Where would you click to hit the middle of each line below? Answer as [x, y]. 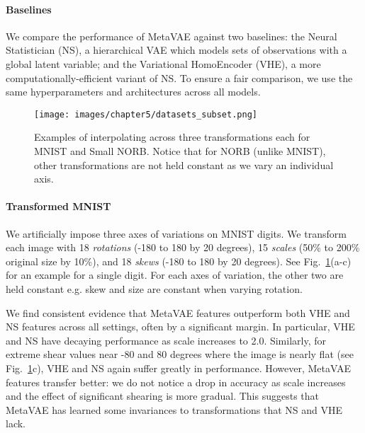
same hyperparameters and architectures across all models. [133, 92]
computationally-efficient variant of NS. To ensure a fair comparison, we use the [179, 77]
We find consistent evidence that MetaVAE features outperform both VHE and [178, 312]
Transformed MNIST [58, 206]
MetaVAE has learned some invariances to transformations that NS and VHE [174, 409]
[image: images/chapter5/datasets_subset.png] [146, 114]
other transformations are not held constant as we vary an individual [184, 164]
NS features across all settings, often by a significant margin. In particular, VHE [180, 327]
